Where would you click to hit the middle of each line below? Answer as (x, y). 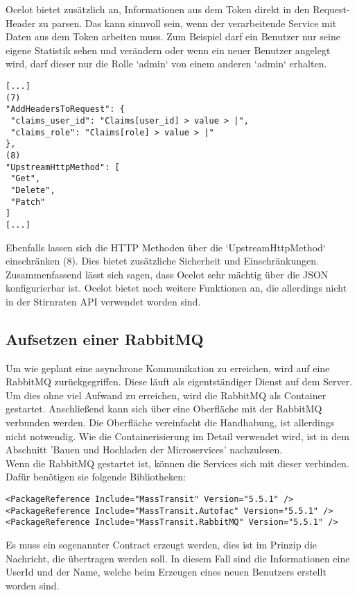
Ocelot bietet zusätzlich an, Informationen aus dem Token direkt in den (158, 9)
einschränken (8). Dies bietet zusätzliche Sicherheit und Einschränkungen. (162, 261)
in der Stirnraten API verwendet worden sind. (103, 301)
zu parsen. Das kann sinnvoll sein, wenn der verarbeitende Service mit (188, 23)
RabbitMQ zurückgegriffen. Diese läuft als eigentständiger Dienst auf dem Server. (179, 382)
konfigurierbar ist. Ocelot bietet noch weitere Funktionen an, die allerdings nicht (176, 288)
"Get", (26, 179)
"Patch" (28, 202)
